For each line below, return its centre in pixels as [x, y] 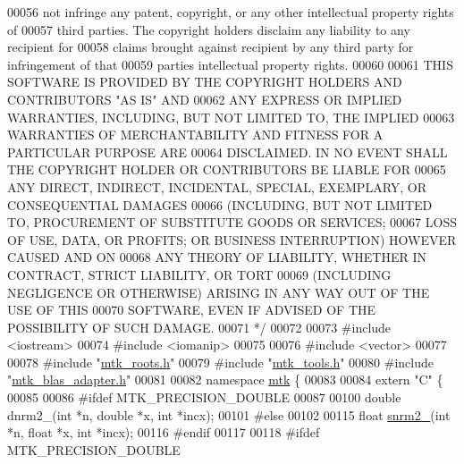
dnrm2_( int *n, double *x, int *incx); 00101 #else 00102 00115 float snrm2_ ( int [229, 414]
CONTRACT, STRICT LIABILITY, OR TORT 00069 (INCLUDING [199, 274]
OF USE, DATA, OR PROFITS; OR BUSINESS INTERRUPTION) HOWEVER [232, 239]
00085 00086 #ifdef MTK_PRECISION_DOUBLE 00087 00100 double [204, 397]
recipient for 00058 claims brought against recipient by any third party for [211, 47]
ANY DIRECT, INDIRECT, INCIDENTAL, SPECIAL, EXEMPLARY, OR [217, 186]
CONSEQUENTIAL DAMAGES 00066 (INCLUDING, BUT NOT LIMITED [220, 204]
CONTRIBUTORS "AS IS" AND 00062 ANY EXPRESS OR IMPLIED [205, 99]
